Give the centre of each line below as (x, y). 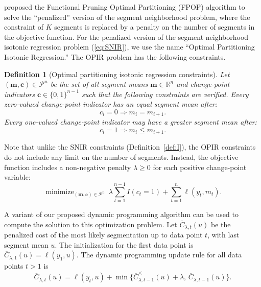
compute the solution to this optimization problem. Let (91, 224)
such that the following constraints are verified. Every (165, 94)
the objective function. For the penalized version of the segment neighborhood (126, 37)
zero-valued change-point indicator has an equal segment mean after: (111, 104)
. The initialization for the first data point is (124, 244)
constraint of (24, 27)
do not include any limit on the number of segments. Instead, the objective (121, 157)
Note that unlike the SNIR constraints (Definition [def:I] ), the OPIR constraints (130, 147)
